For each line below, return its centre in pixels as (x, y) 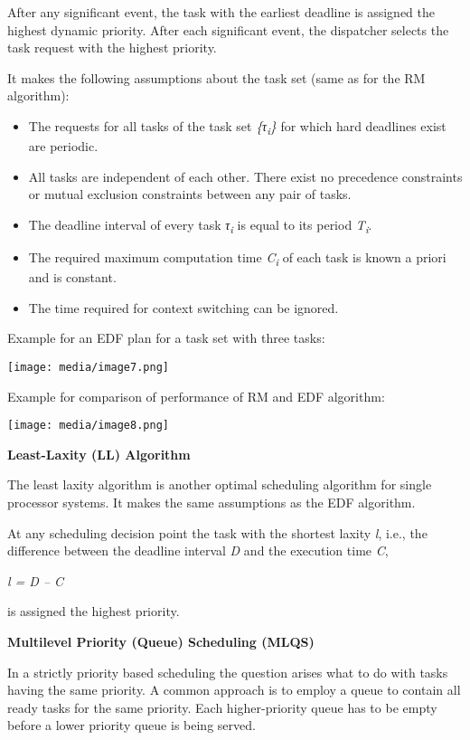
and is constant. (72, 277)
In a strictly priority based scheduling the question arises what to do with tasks (228, 672)
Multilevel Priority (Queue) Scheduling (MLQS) (161, 641)
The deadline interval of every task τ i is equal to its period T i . (200, 225)
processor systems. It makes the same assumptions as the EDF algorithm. (211, 502)
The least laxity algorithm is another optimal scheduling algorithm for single (220, 484)
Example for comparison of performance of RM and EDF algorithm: (196, 396)
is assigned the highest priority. (94, 611)
